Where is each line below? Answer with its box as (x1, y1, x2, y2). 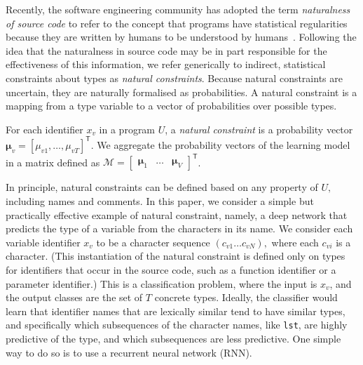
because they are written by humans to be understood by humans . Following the (6, 29, 357, 44)
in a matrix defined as (6, 154, 100, 169)
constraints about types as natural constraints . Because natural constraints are (6, 70, 343, 85)
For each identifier (6, 121, 83, 136)
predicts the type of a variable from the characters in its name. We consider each (6, 221, 353, 236)
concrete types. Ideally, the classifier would (154, 290, 338, 305)
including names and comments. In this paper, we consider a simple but (6, 193, 314, 208)
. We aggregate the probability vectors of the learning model (90, 137, 350, 152)
